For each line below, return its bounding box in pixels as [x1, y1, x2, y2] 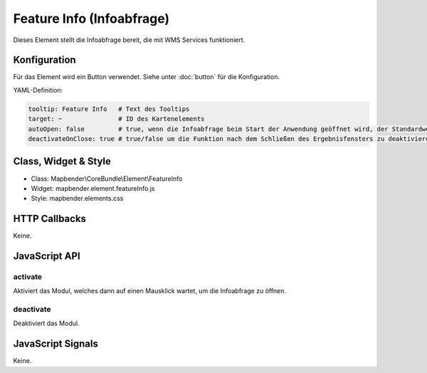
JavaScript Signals [13, 338, 99, 350]
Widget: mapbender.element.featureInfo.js [31, 184, 155, 192]
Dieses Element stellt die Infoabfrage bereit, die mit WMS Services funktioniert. [13, 36, 246, 44]
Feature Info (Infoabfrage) [13, 11, 170, 26]
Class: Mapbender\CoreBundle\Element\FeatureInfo [31, 174, 183, 183]
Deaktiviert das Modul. [13, 319, 80, 327]
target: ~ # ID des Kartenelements [28, 115, 205, 123]
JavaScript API [13, 250, 81, 262]
